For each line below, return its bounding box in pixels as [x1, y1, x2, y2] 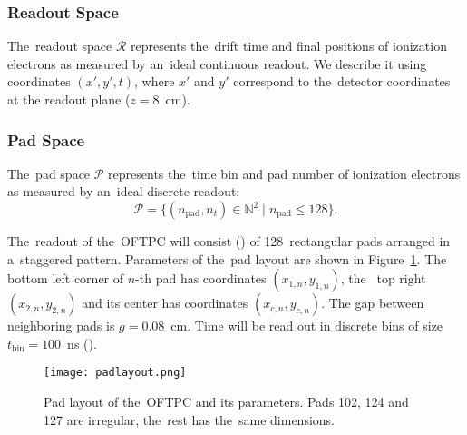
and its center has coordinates [82, 293, 248, 312]
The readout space [7, 36, 112, 55]
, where [134, 72, 175, 91]
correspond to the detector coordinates [233, 72, 451, 91]
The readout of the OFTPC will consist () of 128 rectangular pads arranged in [7, 232, 451, 250]
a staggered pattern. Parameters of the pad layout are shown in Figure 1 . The [7, 249, 447, 268]
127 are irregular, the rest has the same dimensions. [44, 410, 336, 429]
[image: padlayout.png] [44, 366, 187, 380]
